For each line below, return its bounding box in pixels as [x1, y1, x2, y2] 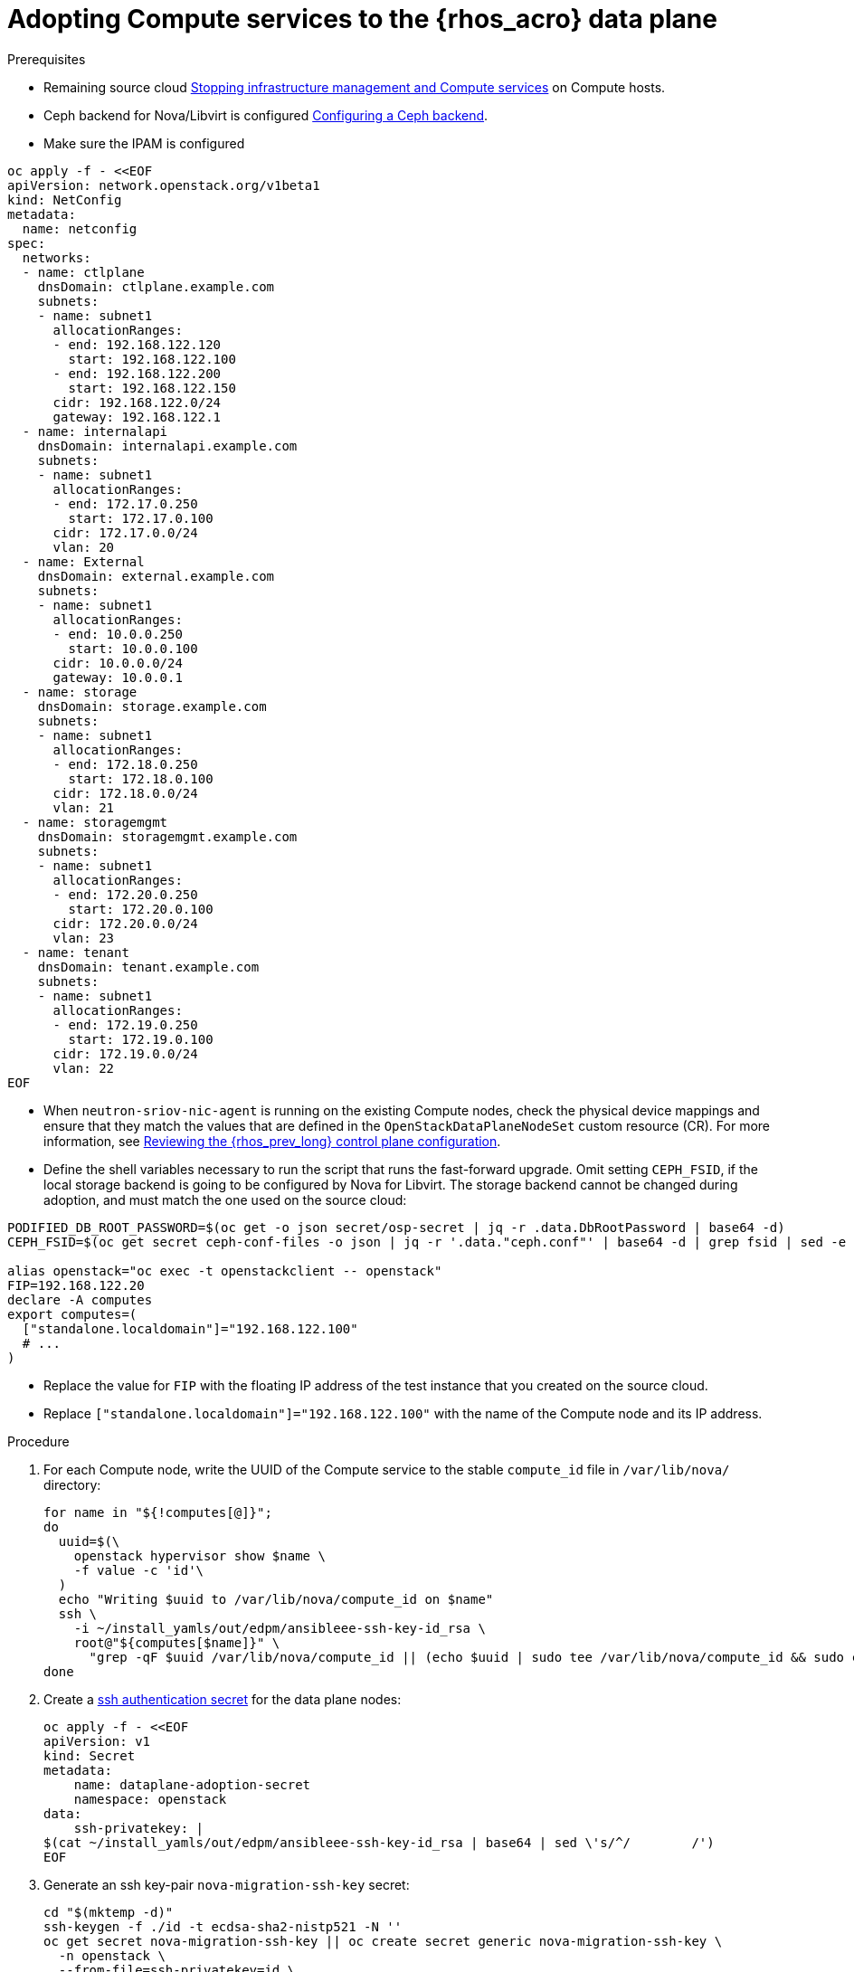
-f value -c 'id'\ [73, 1562, 204, 1578]
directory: [43, 1476, 101, 1493]
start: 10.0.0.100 [68, 640, 198, 656]
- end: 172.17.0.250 [52, 496, 198, 511]
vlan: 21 [52, 800, 115, 815]
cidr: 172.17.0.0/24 [52, 525, 198, 540]
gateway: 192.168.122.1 [52, 409, 222, 424]
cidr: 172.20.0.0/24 [52, 915, 198, 931]
